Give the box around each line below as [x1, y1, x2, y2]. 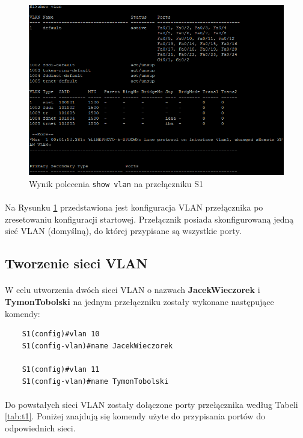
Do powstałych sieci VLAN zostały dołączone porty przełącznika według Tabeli [5, 398, 298, 410]
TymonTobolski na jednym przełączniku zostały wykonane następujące [5, 295, 274, 307]
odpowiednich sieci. [5, 421, 76, 434]
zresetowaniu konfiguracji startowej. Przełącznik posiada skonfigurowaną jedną [5, 212, 294, 225]
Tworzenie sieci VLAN [5, 254, 148, 273]
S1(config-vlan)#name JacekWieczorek [22, 341, 173, 350]
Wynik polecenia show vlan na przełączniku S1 [29, 177, 204, 190]
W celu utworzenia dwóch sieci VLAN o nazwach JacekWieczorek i [5, 283, 260, 296]
